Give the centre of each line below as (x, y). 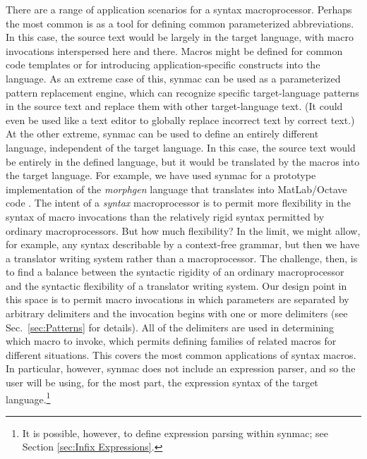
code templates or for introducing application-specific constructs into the (163, 65)
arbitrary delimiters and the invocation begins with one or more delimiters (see (177, 313)
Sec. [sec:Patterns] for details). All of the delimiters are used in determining (170, 327)
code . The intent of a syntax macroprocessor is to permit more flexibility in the (179, 203)
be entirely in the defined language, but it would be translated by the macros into (183, 161)
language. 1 (28, 398)
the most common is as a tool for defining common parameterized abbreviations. (180, 23)
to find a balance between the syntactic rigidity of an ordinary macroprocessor (175, 272)
